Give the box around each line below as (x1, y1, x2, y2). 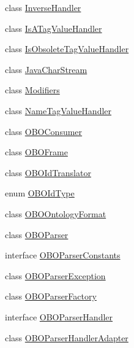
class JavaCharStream (5, 63, 87, 75)
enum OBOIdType (5, 187, 75, 199)
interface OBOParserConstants (5, 249, 121, 261)
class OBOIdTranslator (5, 166, 91, 179)
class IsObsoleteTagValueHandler (5, 42, 129, 55)
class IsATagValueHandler (5, 21, 102, 34)
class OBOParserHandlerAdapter (5, 331, 128, 344)
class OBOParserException (5, 269, 106, 282)
